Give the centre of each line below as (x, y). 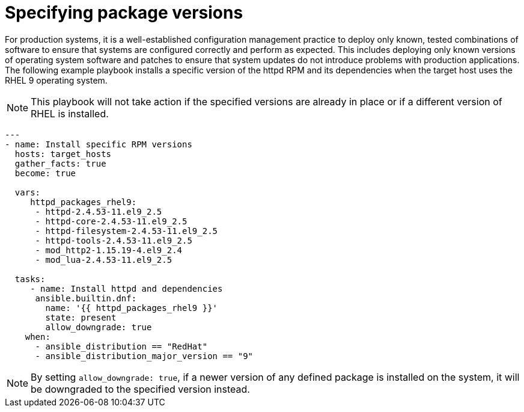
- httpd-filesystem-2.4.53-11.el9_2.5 (126, 231)
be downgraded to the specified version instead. (140, 389)
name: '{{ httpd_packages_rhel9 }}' (132, 308)
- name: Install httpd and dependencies (126, 288)
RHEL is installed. (70, 113)
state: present (81, 317)
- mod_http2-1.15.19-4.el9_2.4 (109, 250)
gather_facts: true (60, 163)
